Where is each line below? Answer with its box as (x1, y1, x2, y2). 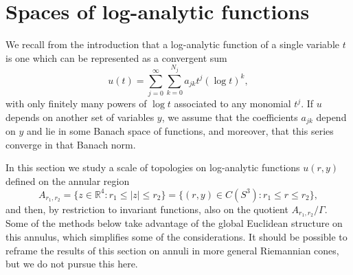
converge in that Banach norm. (5, 137, 136, 151)
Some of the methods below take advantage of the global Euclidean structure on (5, 216, 343, 230)
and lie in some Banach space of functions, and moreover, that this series (26, 124, 334, 138)
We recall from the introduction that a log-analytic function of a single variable (5, 37, 339, 52)
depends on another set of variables (5, 109, 155, 124)
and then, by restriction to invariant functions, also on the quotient (5, 201, 288, 216)
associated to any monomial (174, 96, 291, 111)
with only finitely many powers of (5, 96, 147, 111)
